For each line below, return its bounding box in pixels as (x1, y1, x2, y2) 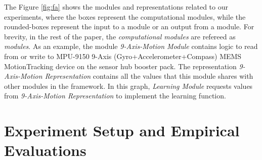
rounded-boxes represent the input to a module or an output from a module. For (4, 21, 254, 32)
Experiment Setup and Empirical (4, 120, 240, 141)
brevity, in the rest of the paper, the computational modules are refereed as (4, 31, 236, 41)
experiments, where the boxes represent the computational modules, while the (4, 11, 246, 22)
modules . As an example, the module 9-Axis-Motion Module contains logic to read (4, 41, 258, 51)
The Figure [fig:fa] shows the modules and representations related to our (4, 2, 228, 12)
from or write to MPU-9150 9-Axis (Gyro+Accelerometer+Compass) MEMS (4, 50, 242, 61)
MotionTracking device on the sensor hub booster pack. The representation (4, 61, 237, 71)
